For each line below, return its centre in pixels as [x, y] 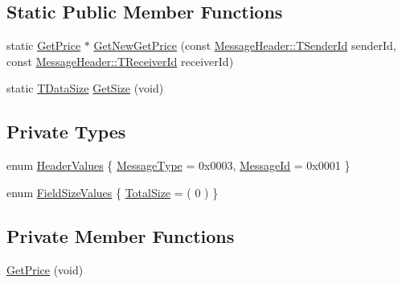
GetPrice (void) [45, 269]
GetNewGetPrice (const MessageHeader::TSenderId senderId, [245, 45]
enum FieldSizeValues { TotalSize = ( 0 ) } [113, 192]
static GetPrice [44, 45]
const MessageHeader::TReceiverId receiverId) [120, 61]
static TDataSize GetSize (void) [85, 88]
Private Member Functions [121, 235]
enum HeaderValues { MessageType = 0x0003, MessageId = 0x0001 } [178, 165]
